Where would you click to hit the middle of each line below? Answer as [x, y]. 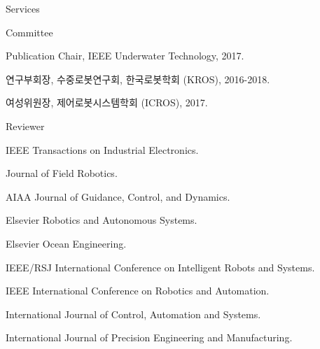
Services [23, 8]
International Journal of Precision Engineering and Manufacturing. [149, 337]
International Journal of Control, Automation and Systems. [133, 314]
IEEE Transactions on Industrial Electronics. [102, 149]
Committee [29, 32]
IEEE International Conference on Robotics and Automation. [138, 291]
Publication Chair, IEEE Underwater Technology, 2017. [125, 56]
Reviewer [25, 126]
